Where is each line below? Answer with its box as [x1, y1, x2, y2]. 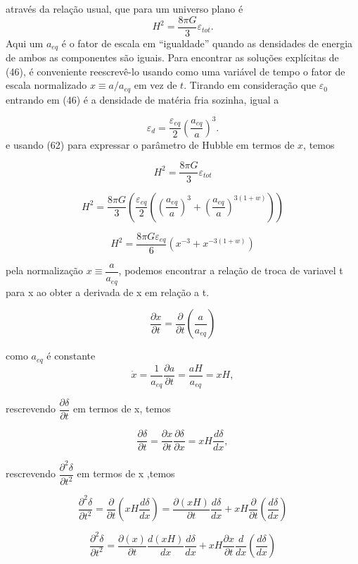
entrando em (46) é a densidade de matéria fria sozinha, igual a [6, 92, 279, 106]
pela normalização [6, 263, 84, 278]
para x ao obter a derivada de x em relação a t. [6, 284, 210, 299]
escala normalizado [6, 78, 87, 92]
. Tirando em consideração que [184, 78, 317, 92]
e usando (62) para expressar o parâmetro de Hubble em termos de [6, 137, 295, 152]
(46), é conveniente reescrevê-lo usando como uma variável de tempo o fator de [6, 63, 345, 78]
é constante [46, 348, 96, 363]
